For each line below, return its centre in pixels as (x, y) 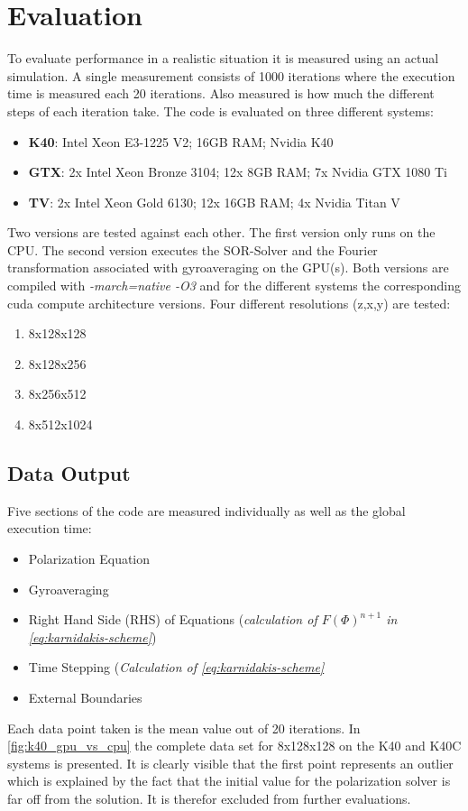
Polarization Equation (89, 559)
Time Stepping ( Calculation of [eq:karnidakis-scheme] (176, 667)
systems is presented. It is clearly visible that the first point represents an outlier (230, 763)
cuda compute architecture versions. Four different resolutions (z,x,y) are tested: (229, 303)
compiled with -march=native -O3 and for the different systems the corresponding (234, 286)
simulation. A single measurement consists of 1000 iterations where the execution (231, 75)
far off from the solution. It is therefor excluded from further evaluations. (209, 798)
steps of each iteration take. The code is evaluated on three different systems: (221, 111)
